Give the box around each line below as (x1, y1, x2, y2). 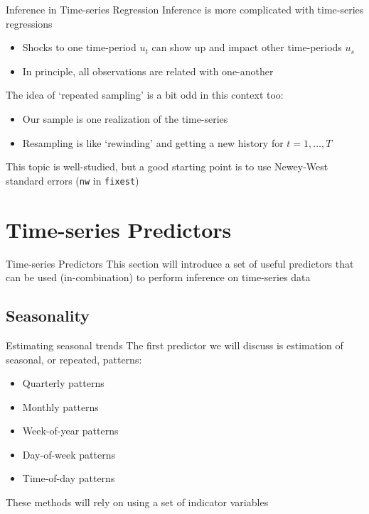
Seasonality (6, 305, 90, 327)
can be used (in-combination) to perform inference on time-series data (6, 270, 311, 285)
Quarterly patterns (22, 376, 105, 390)
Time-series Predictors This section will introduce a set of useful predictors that (6, 256, 354, 270)
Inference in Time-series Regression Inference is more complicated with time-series (6, 2, 364, 16)
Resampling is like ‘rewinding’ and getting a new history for (22, 135, 284, 150)
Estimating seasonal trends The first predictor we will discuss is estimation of (6, 337, 343, 352)
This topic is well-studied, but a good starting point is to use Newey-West (6, 159, 328, 174)
